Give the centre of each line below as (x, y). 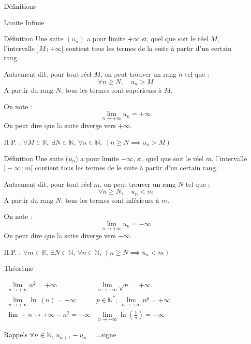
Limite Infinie (24, 22)
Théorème (19, 268)
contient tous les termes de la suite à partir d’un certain (149, 48)
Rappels (16, 335)
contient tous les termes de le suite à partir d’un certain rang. (126, 168)
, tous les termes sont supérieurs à (111, 90)
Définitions (20, 6)
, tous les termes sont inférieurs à (110, 200)
